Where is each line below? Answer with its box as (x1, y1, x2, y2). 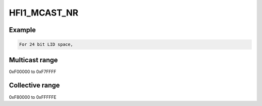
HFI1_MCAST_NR (9, 7, 79, 18)
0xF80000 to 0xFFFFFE (9, 94, 57, 100)
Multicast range (9, 56, 58, 64)
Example (9, 26, 36, 34)
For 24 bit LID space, (19, 42, 73, 47)
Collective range (9, 81, 60, 89)
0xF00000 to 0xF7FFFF (9, 69, 57, 74)
